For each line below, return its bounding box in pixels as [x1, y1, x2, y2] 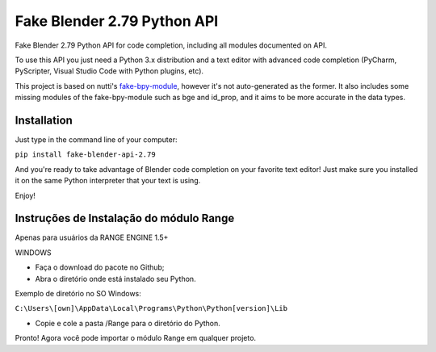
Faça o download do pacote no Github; [35, 262, 165, 272]
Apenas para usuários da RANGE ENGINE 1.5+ [15, 233, 169, 242]
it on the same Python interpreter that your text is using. [15, 176, 201, 186]
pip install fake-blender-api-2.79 [15, 150, 157, 159]
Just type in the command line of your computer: [15, 135, 178, 145]
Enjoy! [15, 191, 36, 200]
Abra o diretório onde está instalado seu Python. [35, 274, 197, 283]
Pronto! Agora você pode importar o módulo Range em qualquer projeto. [15, 333, 257, 343]
